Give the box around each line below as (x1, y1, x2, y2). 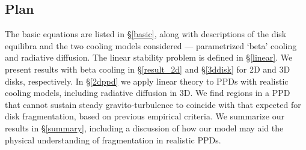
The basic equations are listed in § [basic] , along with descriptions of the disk (5, 28, 287, 40)
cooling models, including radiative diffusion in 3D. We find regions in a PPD (5, 86, 290, 99)
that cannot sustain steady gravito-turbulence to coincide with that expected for (5, 98, 301, 110)
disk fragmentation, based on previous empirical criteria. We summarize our (5, 110, 284, 122)
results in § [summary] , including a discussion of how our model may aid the (5, 121, 284, 134)
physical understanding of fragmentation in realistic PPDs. (5, 133, 221, 146)
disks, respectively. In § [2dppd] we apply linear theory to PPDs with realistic (5, 74, 289, 87)
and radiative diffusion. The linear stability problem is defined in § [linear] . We (5, 51, 293, 64)
